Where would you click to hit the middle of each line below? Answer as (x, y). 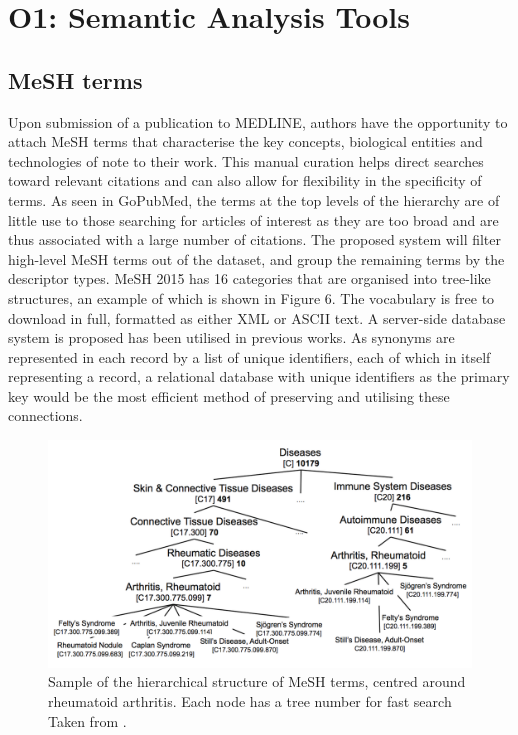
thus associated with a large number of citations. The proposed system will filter (255, 239)
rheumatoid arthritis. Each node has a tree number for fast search (250, 701)
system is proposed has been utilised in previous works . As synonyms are (231, 337)
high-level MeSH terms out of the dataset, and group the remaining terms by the (256, 258)
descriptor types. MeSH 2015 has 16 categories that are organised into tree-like (249, 278)
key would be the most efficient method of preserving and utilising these (229, 395)
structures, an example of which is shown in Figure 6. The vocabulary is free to (251, 297)
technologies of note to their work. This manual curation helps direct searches (246, 160)
